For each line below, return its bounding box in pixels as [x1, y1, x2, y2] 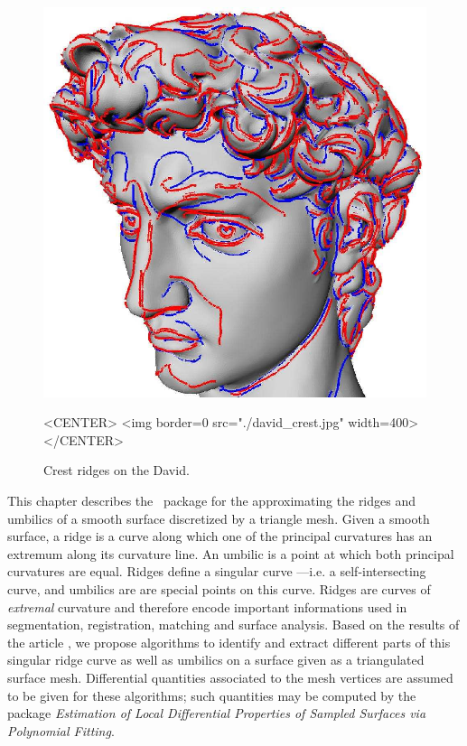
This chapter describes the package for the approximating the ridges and [7, 491, 416, 510]
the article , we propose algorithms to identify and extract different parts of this [7, 632, 451, 651]
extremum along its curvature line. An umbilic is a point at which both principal [7, 544, 454, 563]
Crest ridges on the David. [43, 461, 190, 480]
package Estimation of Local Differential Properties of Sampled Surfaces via [7, 704, 426, 723]
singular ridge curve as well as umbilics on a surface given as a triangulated [7, 650, 425, 669]
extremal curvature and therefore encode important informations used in [7, 597, 407, 616]
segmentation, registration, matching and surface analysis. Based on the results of [7, 615, 460, 634]
